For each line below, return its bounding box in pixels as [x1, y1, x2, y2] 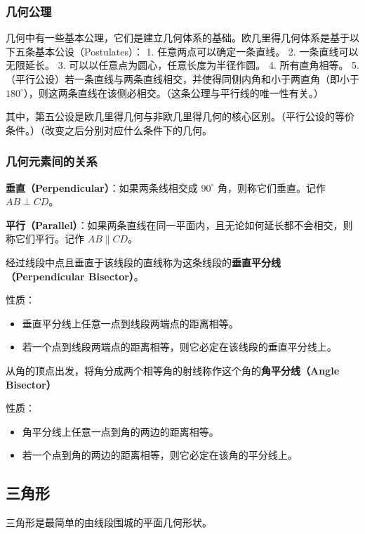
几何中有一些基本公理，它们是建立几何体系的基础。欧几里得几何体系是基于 [6, 30, 350, 45]
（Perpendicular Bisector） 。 [6, 268, 144, 283]
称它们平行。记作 [6, 231, 84, 246]
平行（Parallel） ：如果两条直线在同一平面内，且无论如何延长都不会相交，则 [6, 217, 353, 232]
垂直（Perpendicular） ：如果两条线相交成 [6, 180, 198, 195]
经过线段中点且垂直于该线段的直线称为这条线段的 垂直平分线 [6, 254, 281, 269]
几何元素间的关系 [6, 152, 98, 170]
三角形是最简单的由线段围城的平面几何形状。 [6, 515, 212, 530]
